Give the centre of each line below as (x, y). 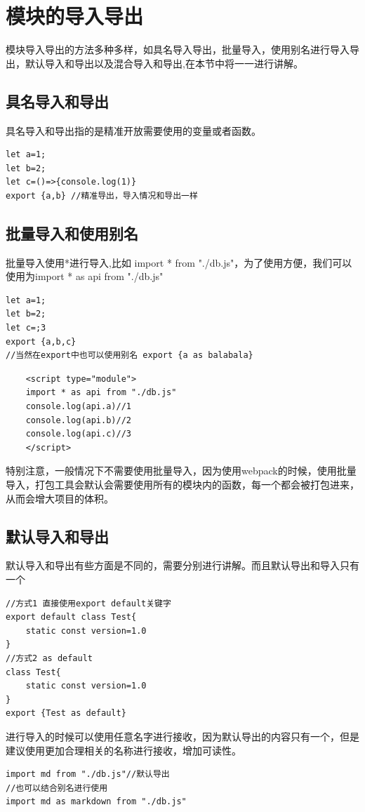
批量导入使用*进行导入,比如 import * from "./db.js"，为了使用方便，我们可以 (179, 262)
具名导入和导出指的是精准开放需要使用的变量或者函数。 (133, 130)
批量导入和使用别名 (72, 233)
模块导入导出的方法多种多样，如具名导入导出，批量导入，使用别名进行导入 (178, 49)
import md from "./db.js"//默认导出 (88, 774)
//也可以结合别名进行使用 (57, 788)
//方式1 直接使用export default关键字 (88, 603)
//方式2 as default (49, 658)
